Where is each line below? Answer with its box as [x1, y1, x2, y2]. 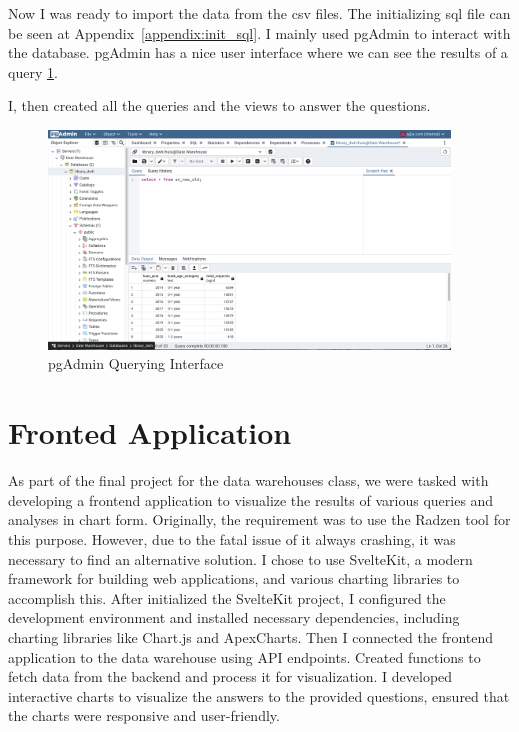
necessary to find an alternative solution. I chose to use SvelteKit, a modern [8, 548, 473, 569]
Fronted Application [8, 412, 292, 453]
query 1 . [8, 61, 58, 82]
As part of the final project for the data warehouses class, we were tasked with [8, 470, 489, 491]
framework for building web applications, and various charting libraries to [8, 568, 460, 589]
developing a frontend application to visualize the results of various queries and [8, 489, 494, 510]
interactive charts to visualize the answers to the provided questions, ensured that [8, 685, 510, 706]
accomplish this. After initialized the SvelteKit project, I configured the [8, 587, 446, 608]
